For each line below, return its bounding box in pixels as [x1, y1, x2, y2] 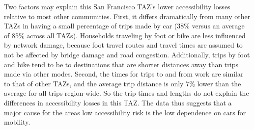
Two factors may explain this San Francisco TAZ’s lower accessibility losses [4, 1, 230, 11]
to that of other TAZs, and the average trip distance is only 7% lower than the [4, 78, 241, 88]
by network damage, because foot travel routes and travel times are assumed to [4, 40, 243, 50]
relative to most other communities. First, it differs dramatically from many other [4, 11, 251, 21]
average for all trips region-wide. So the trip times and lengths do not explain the [4, 88, 249, 98]
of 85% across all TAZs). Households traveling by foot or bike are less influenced [4, 30, 246, 40]
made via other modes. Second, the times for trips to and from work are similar [4, 69, 244, 79]
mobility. [4, 117, 30, 127]
